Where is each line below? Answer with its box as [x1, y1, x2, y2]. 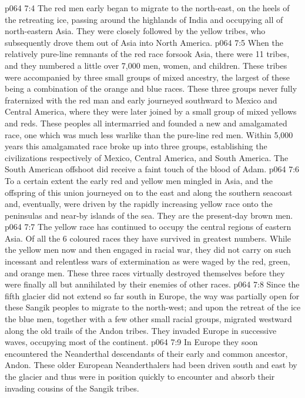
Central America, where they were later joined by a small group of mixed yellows [5, 105, 297, 118]
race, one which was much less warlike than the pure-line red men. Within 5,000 [5, 128, 293, 141]
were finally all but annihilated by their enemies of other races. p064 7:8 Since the [5, 278, 300, 290]
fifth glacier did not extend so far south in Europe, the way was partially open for [5, 289, 300, 302]
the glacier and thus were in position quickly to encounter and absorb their [5, 370, 275, 382]
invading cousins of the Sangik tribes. [5, 382, 139, 394]
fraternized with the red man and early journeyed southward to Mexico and [5, 93, 277, 106]
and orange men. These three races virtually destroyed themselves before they [5, 266, 285, 279]
